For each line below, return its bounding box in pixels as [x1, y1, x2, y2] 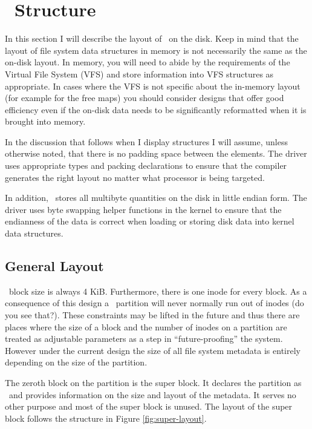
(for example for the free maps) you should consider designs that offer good [5, 91, 284, 104]
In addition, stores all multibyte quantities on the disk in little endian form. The [5, 191, 307, 204]
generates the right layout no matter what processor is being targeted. [5, 171, 265, 183]
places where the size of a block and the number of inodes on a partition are [5, 320, 287, 333]
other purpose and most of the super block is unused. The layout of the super [5, 400, 293, 413]
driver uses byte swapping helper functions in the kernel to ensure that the [5, 203, 282, 215]
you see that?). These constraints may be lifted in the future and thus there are [5, 309, 300, 321]
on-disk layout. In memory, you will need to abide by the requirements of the [5, 56, 290, 68]
